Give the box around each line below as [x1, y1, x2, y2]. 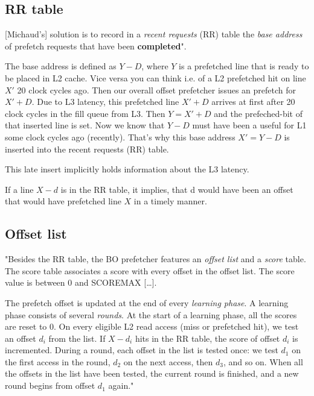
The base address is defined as [5, 60, 117, 72]
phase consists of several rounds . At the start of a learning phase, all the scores [5, 308, 297, 321]
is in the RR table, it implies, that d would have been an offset [60, 183, 293, 195]
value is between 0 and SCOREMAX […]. [5, 276, 157, 289]
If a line [5, 183, 34, 195]
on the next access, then [123, 355, 213, 368]
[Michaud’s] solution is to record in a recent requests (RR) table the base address [5, 28, 303, 40]
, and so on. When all [223, 355, 303, 368]
